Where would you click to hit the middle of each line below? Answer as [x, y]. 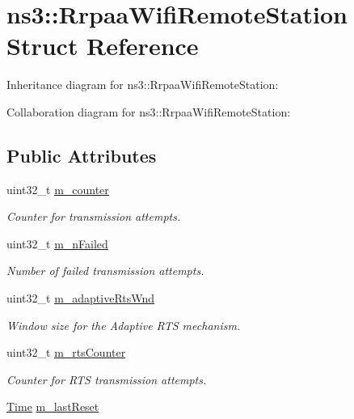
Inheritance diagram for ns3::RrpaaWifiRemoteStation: [143, 85]
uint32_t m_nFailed [57, 243]
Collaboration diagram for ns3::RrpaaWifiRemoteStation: [149, 111]
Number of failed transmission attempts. [105, 271]
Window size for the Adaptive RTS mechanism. [124, 325]
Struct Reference [103, 46]
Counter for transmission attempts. [94, 216]
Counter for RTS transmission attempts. [107, 379]
